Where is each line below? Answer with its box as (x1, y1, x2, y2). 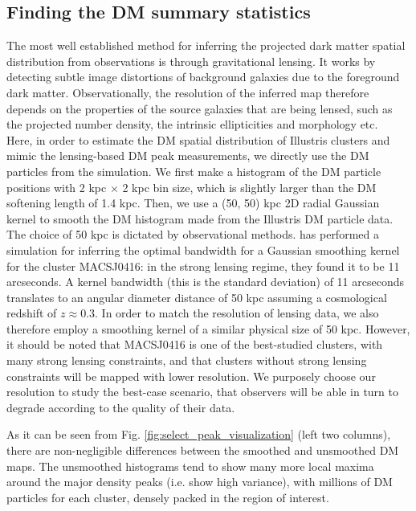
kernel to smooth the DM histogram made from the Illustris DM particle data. (6, 210, 394, 227)
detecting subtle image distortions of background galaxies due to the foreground (6, 68, 400, 85)
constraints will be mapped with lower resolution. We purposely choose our (6, 367, 376, 384)
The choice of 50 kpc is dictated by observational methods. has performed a (6, 226, 379, 243)
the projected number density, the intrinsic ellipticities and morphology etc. (6, 116, 378, 133)
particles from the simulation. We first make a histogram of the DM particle (6, 162, 381, 179)
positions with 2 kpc (6, 178, 107, 195)
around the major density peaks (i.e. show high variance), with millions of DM (6, 473, 393, 490)
